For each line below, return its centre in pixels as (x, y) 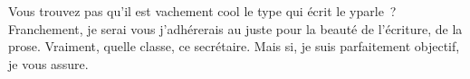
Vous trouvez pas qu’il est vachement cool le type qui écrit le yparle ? (202, 11)
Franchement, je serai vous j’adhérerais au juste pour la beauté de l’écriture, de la (235, 28)
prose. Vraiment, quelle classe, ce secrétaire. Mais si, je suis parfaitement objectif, (234, 46)
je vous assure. (48, 63)
